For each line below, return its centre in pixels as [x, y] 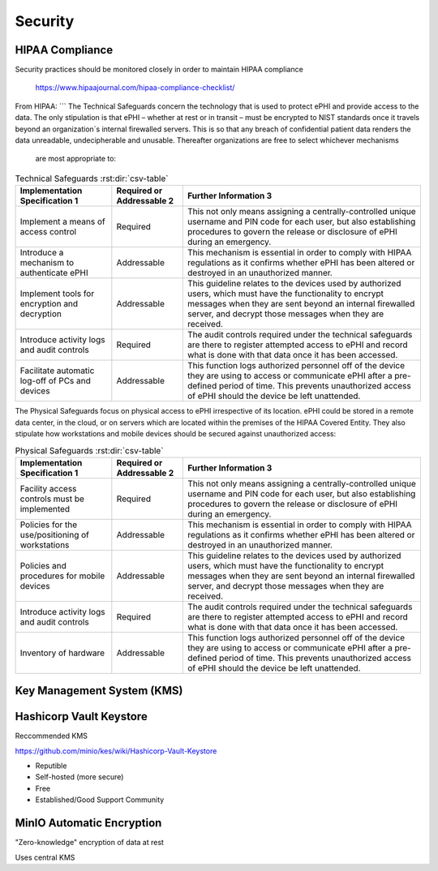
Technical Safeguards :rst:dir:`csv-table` [92, 178]
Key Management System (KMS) [99, 691]
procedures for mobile [62, 576]
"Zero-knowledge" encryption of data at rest [89, 843]
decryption [41, 314]
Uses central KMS [45, 857]
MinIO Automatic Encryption [88, 823]
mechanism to [47, 263]
